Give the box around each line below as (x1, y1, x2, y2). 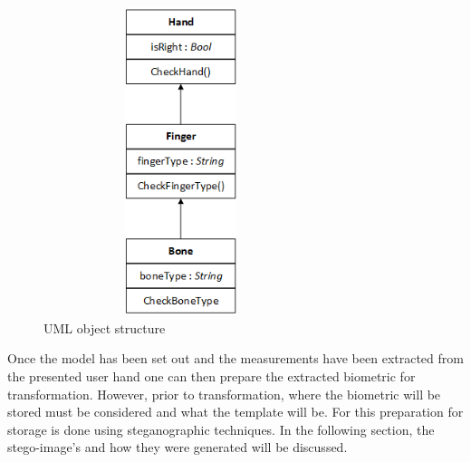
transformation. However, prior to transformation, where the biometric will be (7, 384, 441, 403)
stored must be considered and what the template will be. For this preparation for (7, 402, 464, 421)
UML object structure (43, 318, 166, 337)
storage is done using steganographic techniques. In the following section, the (7, 419, 435, 438)
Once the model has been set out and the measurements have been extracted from (7, 349, 464, 368)
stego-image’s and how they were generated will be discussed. (7, 438, 348, 457)
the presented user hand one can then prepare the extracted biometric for (7, 366, 416, 385)
